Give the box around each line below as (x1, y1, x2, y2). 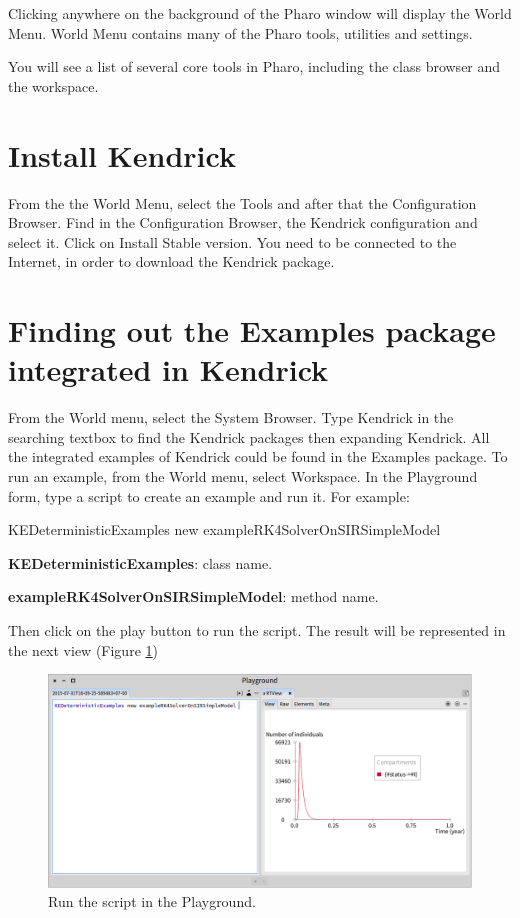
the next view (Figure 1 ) (8, 639, 158, 660)
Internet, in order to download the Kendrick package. (8, 251, 335, 272)
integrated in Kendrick (8, 349, 329, 390)
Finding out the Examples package (8, 310, 496, 351)
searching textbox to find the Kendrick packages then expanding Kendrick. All (8, 426, 490, 447)
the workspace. (8, 75, 99, 96)
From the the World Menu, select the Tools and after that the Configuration (8, 192, 477, 213)
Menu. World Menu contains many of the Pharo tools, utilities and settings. (8, 22, 473, 43)
